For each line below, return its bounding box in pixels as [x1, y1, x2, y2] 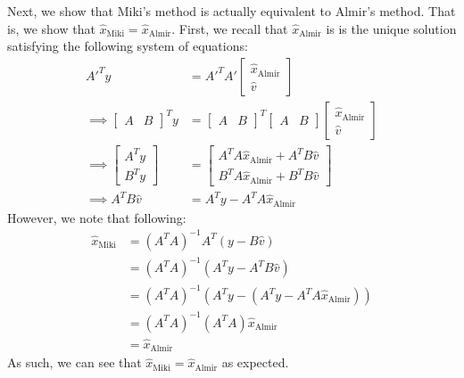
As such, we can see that [7, 353, 142, 372]
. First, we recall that [171, 19, 288, 37]
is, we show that [7, 19, 95, 37]
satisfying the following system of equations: [7, 37, 248, 55]
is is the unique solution [326, 19, 457, 37]
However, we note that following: [7, 208, 186, 226]
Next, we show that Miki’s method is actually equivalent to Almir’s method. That [7, 2, 456, 20]
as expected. [221, 353, 289, 372]
